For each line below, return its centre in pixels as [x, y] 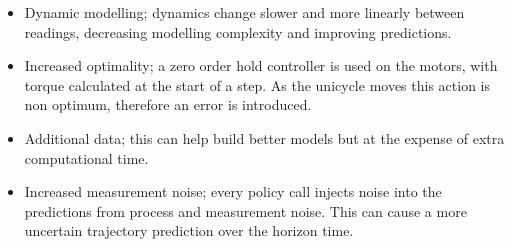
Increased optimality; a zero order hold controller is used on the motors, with [261, 65]
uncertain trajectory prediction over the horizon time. [189, 230]
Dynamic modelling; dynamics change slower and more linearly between [244, 12]
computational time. [86, 157]
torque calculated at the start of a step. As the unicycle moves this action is [257, 84]
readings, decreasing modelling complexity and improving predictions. [238, 31]
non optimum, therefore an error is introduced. [168, 104]
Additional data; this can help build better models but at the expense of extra [264, 137]
